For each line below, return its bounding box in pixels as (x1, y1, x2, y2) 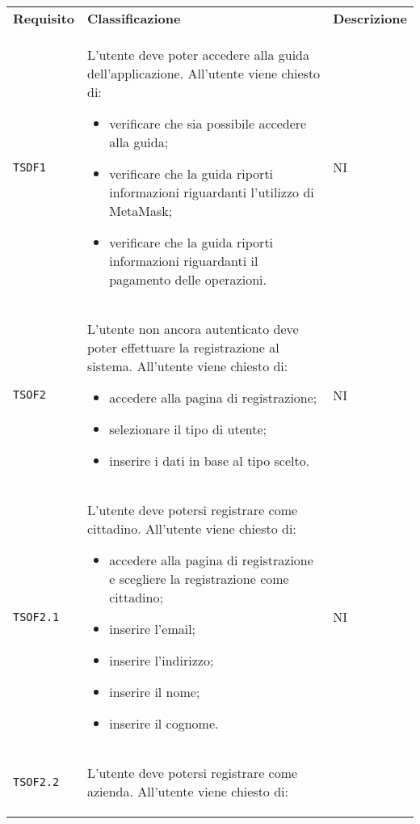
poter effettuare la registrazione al (87, 338, 279, 357)
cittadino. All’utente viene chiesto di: (87, 519, 296, 538)
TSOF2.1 (13, 610, 60, 623)
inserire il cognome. (109, 714, 219, 733)
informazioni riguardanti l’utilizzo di (109, 183, 314, 201)
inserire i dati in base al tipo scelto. (109, 451, 310, 470)
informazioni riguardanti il (109, 251, 258, 270)
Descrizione (333, 9, 407, 27)
